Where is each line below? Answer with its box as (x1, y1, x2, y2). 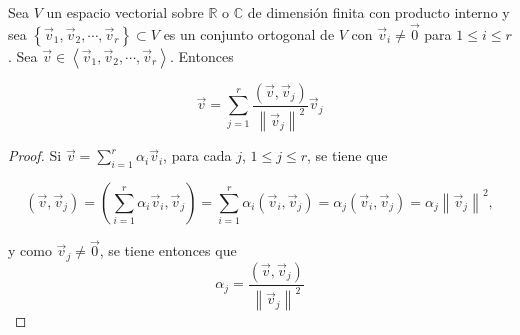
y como (8, 240, 52, 261)
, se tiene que (307, 145, 388, 166)
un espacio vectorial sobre (46, 2, 204, 22)
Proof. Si (8, 145, 62, 166)
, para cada (163, 145, 232, 166)
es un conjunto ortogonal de (163, 23, 335, 44)
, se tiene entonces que (99, 240, 237, 261)
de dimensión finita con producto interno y (247, 2, 510, 22)
